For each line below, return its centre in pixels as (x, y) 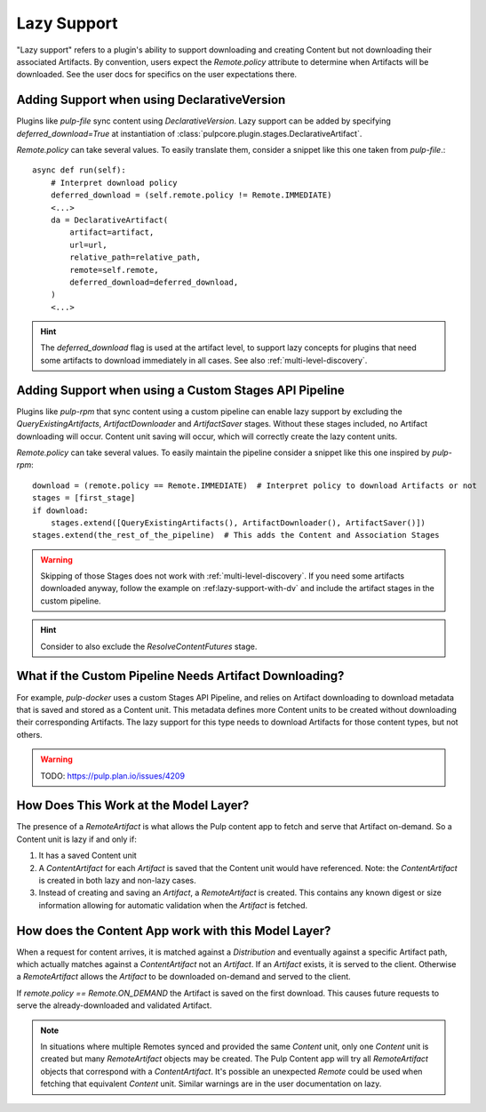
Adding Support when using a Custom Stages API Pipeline (181, 390)
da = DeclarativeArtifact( (109, 220)
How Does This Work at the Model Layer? (133, 806)
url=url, (88, 245)
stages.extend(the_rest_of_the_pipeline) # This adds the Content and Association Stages (236, 535)
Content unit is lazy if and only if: (76, 839)
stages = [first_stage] (84, 498)
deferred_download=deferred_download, (154, 282)
